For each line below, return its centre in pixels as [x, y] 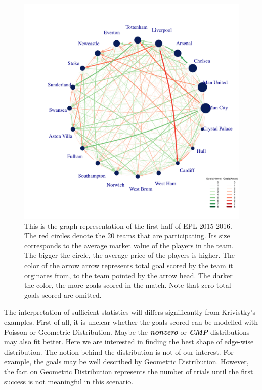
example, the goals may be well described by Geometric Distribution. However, [126, 361]
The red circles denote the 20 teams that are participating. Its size [127, 235]
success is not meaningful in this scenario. [69, 381]
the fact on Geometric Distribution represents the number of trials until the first [129, 371]
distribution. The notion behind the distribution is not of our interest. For [119, 351]
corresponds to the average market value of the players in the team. [129, 245]
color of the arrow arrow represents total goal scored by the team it [129, 265]
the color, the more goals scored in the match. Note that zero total [128, 285]
